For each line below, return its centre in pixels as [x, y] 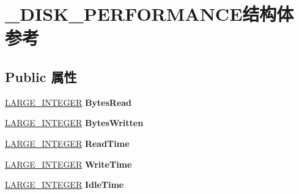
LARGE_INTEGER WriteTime [68, 164]
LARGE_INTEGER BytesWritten [74, 123]
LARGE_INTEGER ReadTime [67, 143]
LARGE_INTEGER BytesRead [68, 102]
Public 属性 [41, 76]
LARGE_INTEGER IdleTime [65, 185]
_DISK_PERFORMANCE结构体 [149, 14]
